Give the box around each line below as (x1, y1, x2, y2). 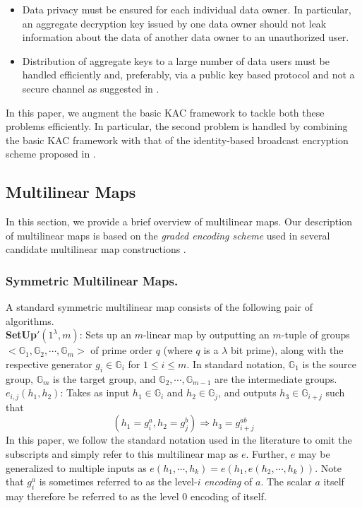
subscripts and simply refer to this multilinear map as (6, 446, 239, 461)
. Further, (246, 446, 288, 461)
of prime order (90, 343, 152, 358)
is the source (302, 356, 356, 371)
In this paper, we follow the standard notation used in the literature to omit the (6, 432, 352, 447)
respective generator (6, 356, 92, 371)
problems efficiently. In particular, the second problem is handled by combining (6, 119, 348, 134)
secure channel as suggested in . (22, 81, 159, 95)
